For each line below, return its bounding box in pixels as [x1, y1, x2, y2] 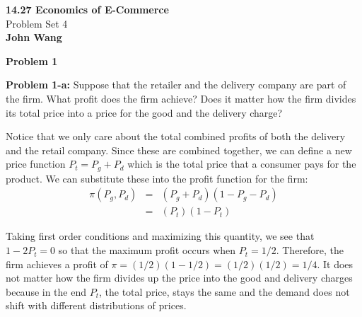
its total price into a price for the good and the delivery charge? [6, 105, 283, 120]
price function [6, 156, 66, 171]
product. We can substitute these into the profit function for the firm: [6, 171, 308, 185]
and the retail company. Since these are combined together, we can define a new [6, 142, 352, 157]
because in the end [6, 284, 87, 299]
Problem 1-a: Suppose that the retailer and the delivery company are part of [6, 77, 346, 92]
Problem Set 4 [6, 16, 68, 30]
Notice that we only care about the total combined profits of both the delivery [6, 129, 346, 144]
